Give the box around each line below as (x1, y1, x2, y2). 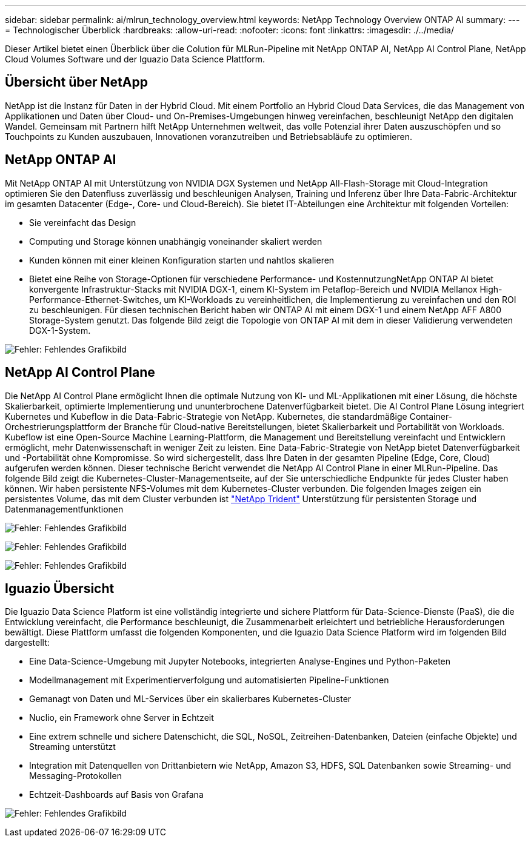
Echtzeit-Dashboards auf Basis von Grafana (29, 789, 204, 800)
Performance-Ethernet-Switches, (29, 294, 162, 305)
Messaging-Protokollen (29, 771, 122, 781)
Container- (409, 411, 453, 422)
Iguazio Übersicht (5, 580, 115, 596)
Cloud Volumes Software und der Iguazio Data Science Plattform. (5, 54, 265, 64)
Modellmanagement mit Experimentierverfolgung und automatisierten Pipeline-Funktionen (29, 675, 389, 686)
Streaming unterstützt (29, 741, 116, 752)
